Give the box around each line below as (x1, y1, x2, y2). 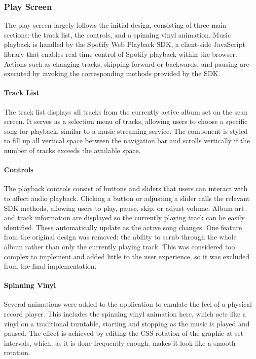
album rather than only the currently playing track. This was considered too (4, 241, 235, 251)
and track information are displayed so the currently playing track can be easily (4, 212, 245, 223)
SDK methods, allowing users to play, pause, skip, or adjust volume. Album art (4, 202, 244, 213)
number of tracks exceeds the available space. (4, 145, 141, 155)
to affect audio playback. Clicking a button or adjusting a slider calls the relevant (4, 193, 250, 203)
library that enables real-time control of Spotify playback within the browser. (4, 49, 237, 59)
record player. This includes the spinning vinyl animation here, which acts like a (4, 309, 246, 319)
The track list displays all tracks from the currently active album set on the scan (4, 106, 248, 117)
